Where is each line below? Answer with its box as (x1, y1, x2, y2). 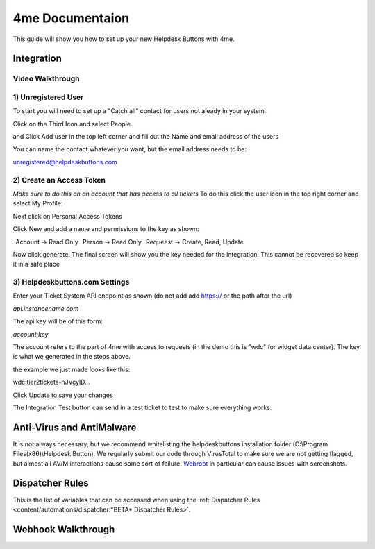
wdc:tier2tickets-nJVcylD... (12, 378, 90, 387)
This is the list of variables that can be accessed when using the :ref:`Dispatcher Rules (12, 496, 260, 504)
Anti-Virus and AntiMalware (12, 421, 137, 433)
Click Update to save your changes (12, 391, 114, 399)
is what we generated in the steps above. (12, 353, 131, 361)
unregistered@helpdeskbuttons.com (12, 158, 117, 166)
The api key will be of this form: (12, 317, 103, 326)
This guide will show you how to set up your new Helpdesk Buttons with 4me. (12, 35, 235, 43)
